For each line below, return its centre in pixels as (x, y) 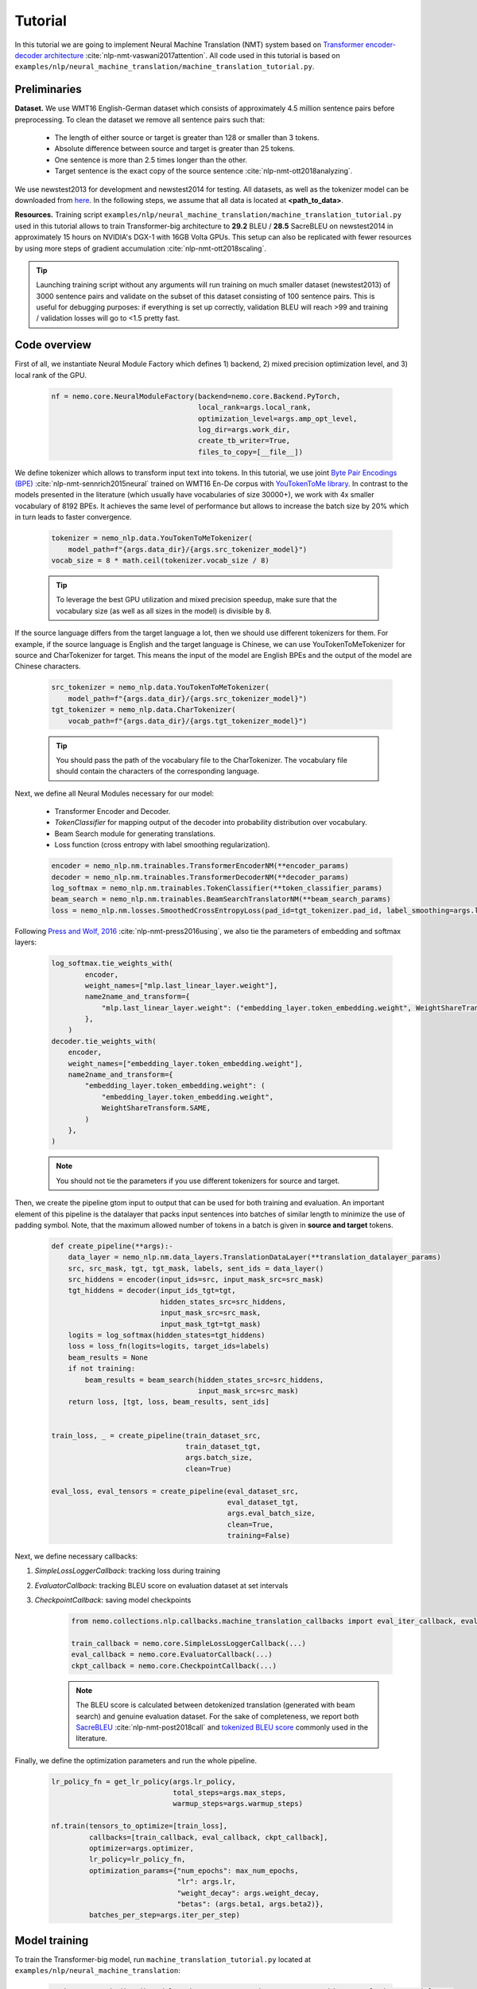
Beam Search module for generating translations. (135, 833)
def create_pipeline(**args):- (112, 1246)
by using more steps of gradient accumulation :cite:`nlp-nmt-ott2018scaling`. (140, 248)
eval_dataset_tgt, (263, 1502)
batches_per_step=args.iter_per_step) (164, 1915)
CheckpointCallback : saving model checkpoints (113, 1600)
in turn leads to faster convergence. (73, 517)
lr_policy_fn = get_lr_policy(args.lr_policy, (143, 1781)
